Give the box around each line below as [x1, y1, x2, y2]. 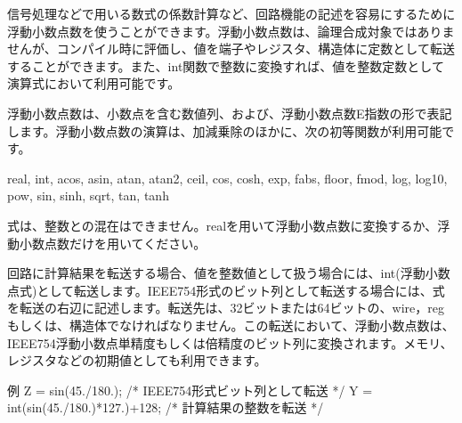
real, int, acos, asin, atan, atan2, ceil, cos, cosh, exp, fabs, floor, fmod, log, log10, [7, 168, 448, 187]
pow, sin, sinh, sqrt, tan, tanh [7, 186, 169, 205]
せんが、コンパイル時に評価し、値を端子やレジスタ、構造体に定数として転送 [7, 39, 455, 58]
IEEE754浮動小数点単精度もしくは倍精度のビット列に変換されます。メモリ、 [7, 333, 453, 352]
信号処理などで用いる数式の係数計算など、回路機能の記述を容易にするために [7, 4, 456, 22]
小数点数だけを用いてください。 [19, 233, 207, 252]
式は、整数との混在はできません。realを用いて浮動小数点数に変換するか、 [7, 216, 438, 234]
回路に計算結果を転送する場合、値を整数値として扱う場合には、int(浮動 [7, 264, 426, 282]
